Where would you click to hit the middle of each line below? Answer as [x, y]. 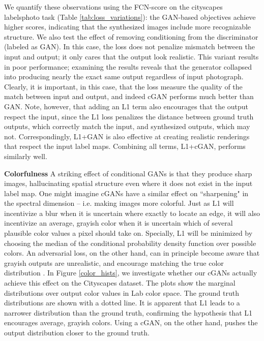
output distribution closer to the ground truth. [77, 332]
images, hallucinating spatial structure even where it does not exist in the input [128, 183]
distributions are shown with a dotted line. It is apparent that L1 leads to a [122, 303]
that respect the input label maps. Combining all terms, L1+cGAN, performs [125, 146]
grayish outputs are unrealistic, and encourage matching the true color [114, 262]
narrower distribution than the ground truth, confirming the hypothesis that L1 [128, 312]
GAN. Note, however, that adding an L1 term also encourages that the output [126, 106]
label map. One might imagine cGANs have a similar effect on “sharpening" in [126, 193]
